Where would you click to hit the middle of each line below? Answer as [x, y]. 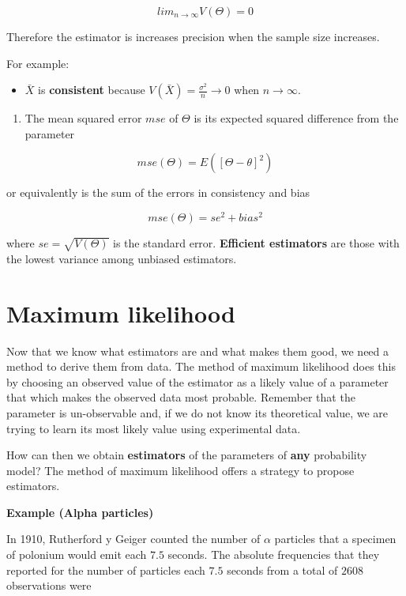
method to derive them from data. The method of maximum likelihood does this [201, 366]
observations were [49, 585]
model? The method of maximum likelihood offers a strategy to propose [180, 470]
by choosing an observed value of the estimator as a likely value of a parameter [197, 381]
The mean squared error [83, 118]
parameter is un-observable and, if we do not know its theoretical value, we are [197, 412]
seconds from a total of [282, 570]
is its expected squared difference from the [296, 118]
